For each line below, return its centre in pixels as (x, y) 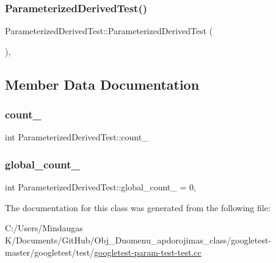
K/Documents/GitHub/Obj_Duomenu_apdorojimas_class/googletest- (138, 240)
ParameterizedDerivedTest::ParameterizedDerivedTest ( (109, 31)
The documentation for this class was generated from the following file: (138, 207)
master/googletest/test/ (50, 252)
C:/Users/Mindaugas (44, 228)
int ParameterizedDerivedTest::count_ (77, 137)
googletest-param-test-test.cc (148, 252)
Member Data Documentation (102, 84)
